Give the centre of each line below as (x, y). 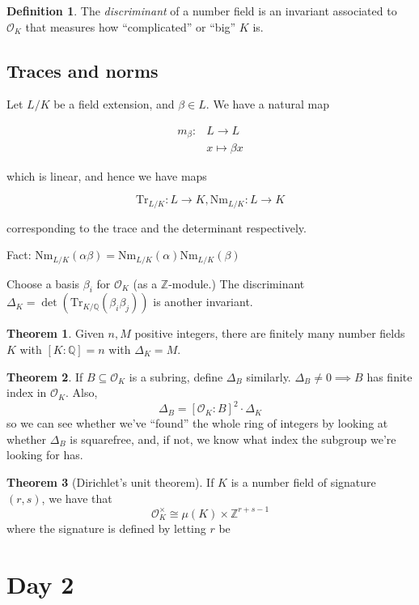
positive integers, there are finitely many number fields (270, 333)
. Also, (81, 392)
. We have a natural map (267, 104)
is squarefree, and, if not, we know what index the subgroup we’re (233, 439)
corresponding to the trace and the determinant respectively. (157, 227)
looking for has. (45, 455)
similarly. (269, 376)
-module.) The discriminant (237, 283)
